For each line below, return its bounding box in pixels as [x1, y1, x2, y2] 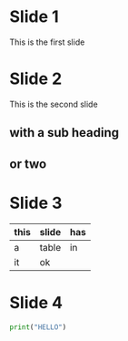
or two [9, 156, 47, 171]
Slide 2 [9, 68, 63, 89]
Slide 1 [9, 6, 59, 27]
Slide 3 [9, 192, 63, 213]
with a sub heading [9, 125, 120, 140]
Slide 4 [9, 292, 64, 313]
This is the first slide [9, 36, 85, 47]
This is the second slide [9, 98, 98, 109]
